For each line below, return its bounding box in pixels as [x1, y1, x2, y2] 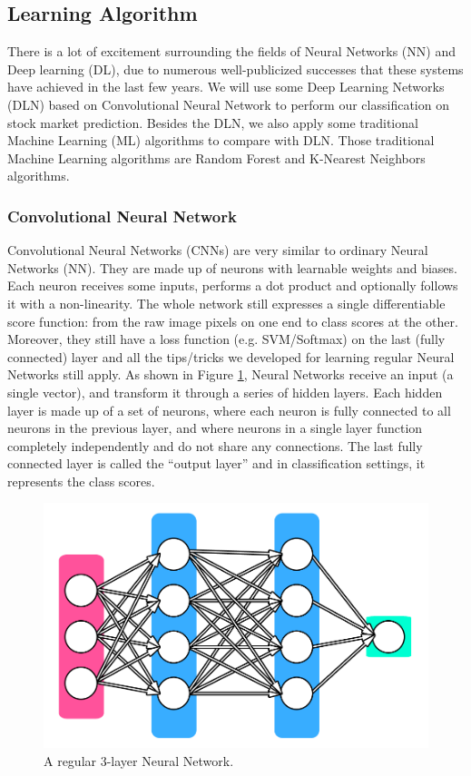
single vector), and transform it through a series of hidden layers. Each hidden [7, 382, 443, 401]
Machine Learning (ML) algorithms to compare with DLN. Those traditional [7, 131, 435, 150]
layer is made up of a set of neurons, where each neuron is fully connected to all [7, 400, 451, 419]
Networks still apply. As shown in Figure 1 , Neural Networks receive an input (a [7, 365, 454, 384]
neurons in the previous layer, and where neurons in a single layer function [7, 418, 423, 437]
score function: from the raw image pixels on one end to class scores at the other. [7, 311, 458, 330]
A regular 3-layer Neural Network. [44, 751, 234, 770]
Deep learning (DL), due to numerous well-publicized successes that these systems [7, 59, 464, 78]
